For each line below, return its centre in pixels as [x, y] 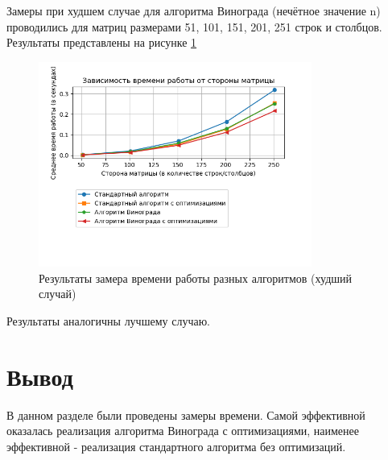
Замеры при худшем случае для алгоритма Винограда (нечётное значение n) [194, 10]
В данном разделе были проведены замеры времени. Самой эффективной [186, 414]
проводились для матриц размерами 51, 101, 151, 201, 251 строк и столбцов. [194, 26]
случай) [58, 294]
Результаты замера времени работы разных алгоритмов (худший [196, 278]
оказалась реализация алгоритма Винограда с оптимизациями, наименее [183, 431]
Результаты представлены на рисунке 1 [102, 42]
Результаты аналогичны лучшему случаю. [108, 320]
